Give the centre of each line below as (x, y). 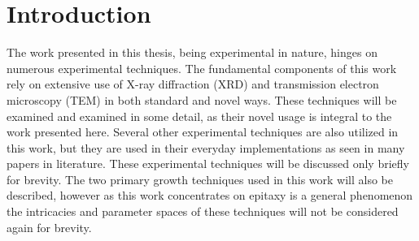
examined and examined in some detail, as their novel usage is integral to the (199, 116)
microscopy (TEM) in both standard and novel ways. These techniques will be (202, 99)
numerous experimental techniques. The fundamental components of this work (202, 68)
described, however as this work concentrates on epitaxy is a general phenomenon (210, 195)
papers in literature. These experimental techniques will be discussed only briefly (208, 164)
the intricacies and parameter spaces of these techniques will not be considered (203, 211)
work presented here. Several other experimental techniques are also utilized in (203, 132)
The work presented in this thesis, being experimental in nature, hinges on (192, 52)
